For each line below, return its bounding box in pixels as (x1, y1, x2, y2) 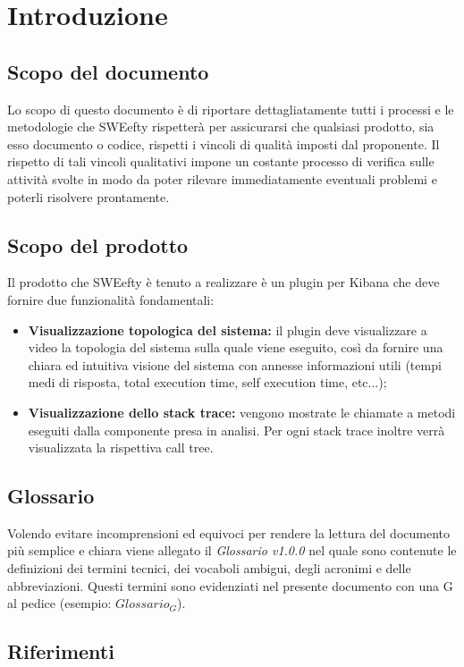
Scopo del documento (7, 57, 209, 85)
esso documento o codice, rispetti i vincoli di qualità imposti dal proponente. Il (7, 134, 440, 153)
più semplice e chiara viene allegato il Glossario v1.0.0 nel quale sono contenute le (7, 541, 457, 560)
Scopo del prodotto (7, 231, 189, 258)
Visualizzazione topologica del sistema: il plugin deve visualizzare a (28, 320, 427, 339)
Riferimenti (7, 637, 114, 665)
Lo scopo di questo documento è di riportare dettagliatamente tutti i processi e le (7, 99, 454, 118)
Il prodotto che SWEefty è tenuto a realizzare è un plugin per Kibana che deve (7, 273, 440, 291)
